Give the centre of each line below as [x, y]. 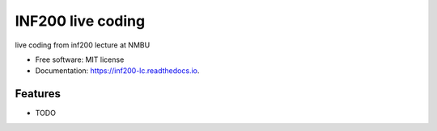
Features [38, 94]
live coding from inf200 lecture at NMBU [83, 45]
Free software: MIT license [80, 59]
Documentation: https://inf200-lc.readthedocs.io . [117, 71]
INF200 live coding [80, 21]
